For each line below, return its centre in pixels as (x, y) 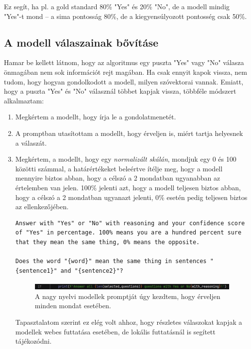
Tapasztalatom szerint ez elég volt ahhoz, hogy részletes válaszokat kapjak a (129, 322)
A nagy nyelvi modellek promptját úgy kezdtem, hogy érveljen (127, 296)
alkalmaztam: (24, 100)
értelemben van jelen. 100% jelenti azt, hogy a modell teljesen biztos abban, (128, 187)
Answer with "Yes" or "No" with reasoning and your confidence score (130, 223)
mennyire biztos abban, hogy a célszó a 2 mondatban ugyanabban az (118, 178)
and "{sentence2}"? (92, 271)
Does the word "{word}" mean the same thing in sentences (111, 261)
